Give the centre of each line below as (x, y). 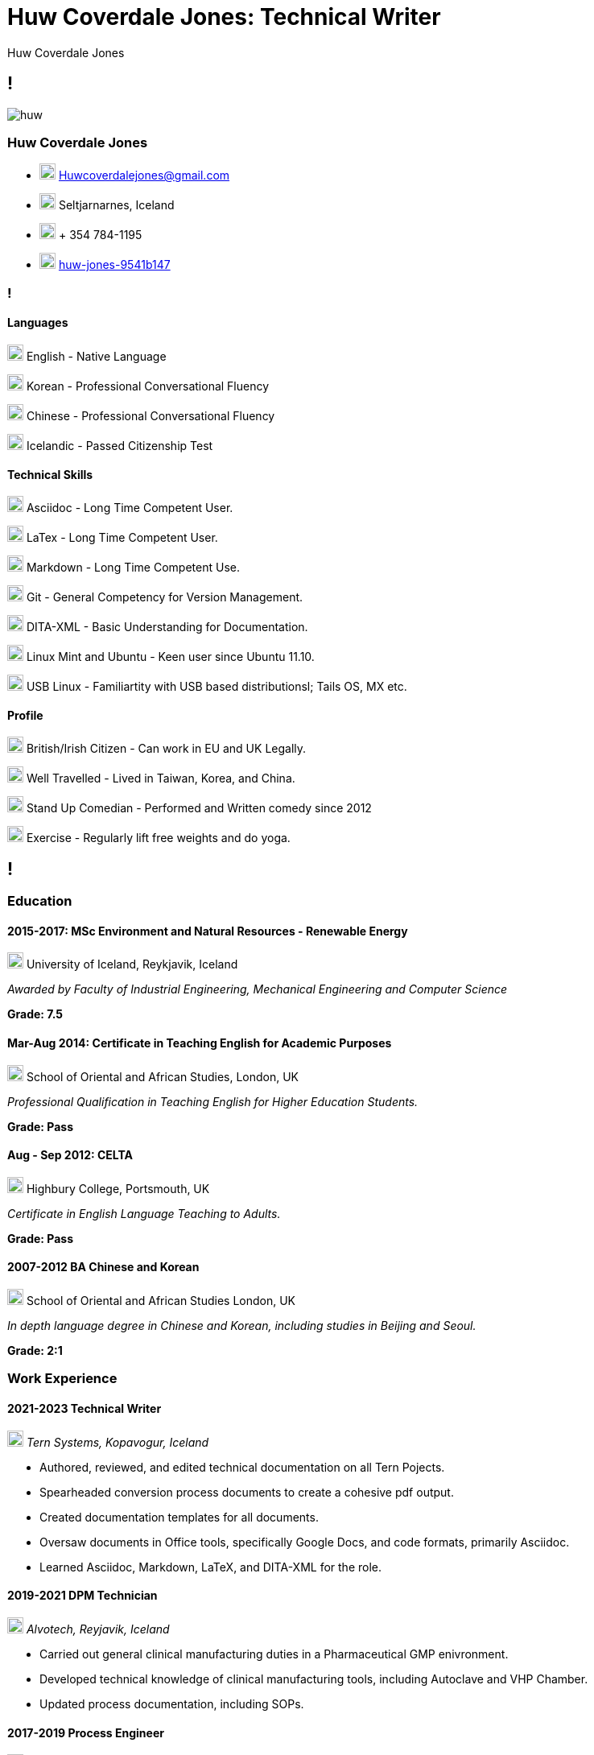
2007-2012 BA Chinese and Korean (103, 1267)
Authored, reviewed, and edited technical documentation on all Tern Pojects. (242, 1467)
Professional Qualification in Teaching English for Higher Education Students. (213, 1101)
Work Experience (62, 1379)
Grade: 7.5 (35, 1014)
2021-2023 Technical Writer (85, 1409)
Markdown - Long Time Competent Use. (133, 568)
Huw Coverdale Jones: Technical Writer (224, 17)
